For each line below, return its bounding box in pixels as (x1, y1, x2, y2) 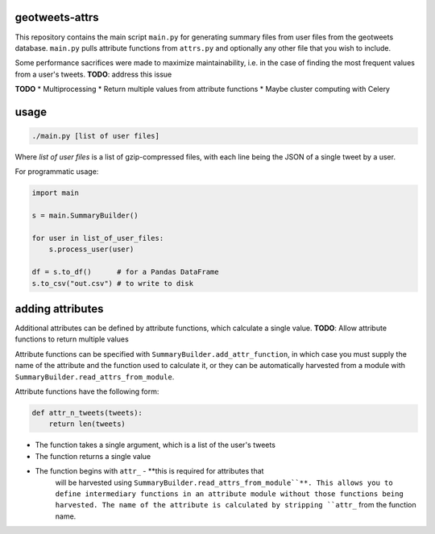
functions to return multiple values (14, 334, 129, 344)
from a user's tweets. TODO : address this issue (14, 69, 172, 79)
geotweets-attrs (14, 10, 100, 24)
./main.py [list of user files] (31, 131, 160, 141)
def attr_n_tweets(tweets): (31, 408, 143, 417)
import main (31, 188, 80, 197)
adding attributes (14, 302, 104, 316)
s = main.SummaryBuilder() (31, 211, 139, 221)
